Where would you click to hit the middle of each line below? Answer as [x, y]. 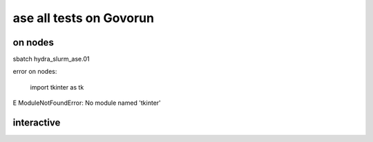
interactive [37, 123]
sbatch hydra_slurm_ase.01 [51, 59]
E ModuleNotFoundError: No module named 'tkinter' [87, 103]
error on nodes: [35, 72]
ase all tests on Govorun [84, 18]
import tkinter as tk [57, 87]
